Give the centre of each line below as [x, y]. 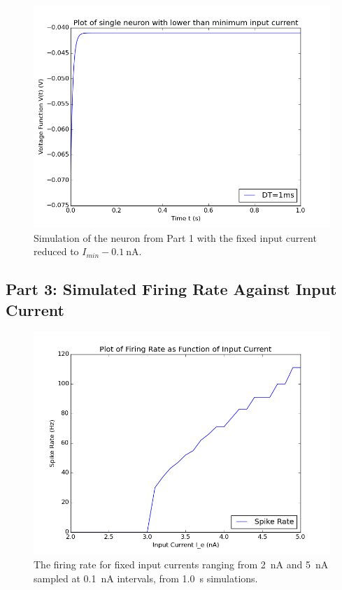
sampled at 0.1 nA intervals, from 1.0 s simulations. [146, 578]
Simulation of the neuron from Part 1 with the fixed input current [175, 237]
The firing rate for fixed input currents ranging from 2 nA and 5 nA [181, 564]
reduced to [56, 251]
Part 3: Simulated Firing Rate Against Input [171, 289]
